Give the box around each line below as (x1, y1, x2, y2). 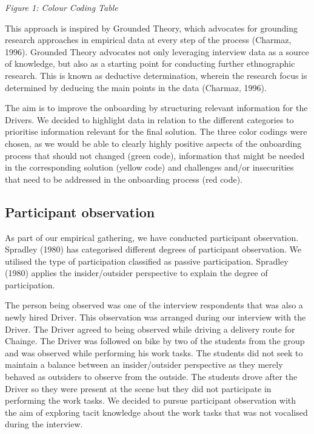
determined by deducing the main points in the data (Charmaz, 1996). (5, 81, 267, 93)
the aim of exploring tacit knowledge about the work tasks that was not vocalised (5, 405, 308, 418)
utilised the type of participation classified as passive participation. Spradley (5, 254, 289, 267)
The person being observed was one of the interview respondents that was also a (5, 299, 303, 311)
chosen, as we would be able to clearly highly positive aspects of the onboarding (5, 137, 302, 149)
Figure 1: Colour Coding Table (5, 1, 118, 13)
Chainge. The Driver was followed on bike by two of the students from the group (5, 334, 305, 347)
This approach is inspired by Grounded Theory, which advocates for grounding (5, 21, 298, 34)
